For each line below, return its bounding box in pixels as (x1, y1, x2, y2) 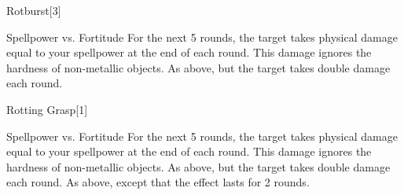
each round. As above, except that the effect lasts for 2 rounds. (6, 174, 310, 190)
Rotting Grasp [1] (6, 101, 88, 117)
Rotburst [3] (6, 2, 61, 18)
